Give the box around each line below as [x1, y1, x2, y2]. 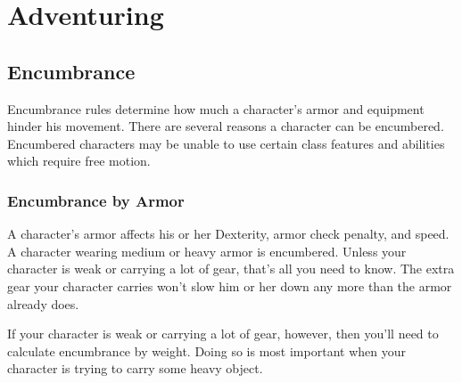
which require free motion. [7, 151, 151, 170]
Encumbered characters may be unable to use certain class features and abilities [7, 134, 445, 152]
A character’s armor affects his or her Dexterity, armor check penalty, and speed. [7, 224, 450, 243]
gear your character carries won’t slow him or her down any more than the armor [7, 276, 452, 295]
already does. [7, 294, 79, 313]
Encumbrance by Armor [7, 189, 185, 211]
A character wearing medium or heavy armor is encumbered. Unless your [7, 241, 407, 260]
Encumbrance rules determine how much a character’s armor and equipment [7, 99, 425, 118]
